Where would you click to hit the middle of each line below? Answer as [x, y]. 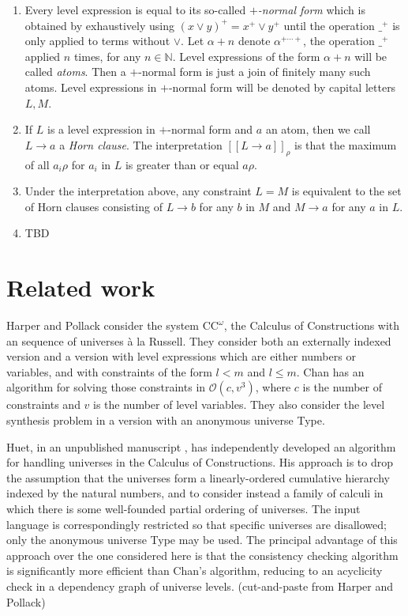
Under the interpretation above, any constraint [138, 191]
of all [37, 164]
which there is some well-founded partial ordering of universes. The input [183, 508]
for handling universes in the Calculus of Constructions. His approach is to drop [200, 462]
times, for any [107, 56]
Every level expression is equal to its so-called [135, 9]
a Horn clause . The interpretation [141, 144]
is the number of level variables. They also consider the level [239, 404]
